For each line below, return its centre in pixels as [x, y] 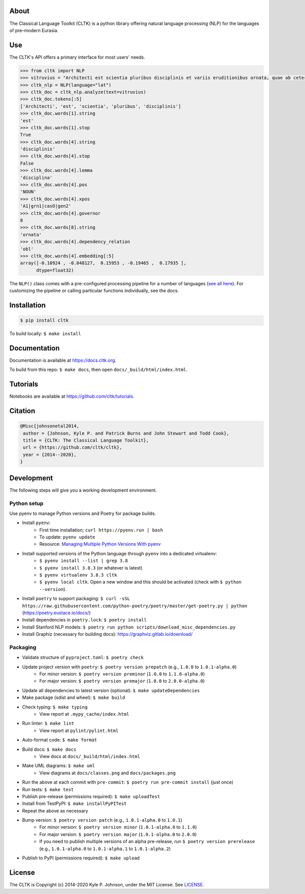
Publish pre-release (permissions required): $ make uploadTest [91, 796]
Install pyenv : [36, 523]
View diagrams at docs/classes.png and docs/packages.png [108, 773]
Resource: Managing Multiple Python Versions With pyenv [100, 544]
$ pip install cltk [44, 320]
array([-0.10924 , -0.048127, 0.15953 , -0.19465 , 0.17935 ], [103, 263]
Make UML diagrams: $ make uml [58, 766]
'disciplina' [36, 178]
